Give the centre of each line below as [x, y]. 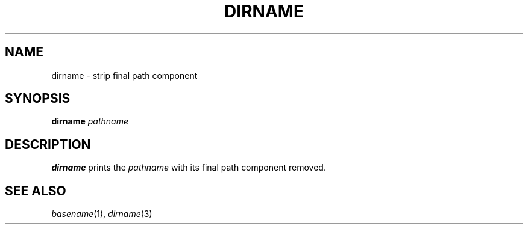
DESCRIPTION [48, 144]
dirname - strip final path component [124, 75]
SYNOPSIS [38, 99]
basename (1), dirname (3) [102, 214]
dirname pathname [90, 121]
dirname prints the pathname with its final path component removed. [189, 168]
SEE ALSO [36, 191]
